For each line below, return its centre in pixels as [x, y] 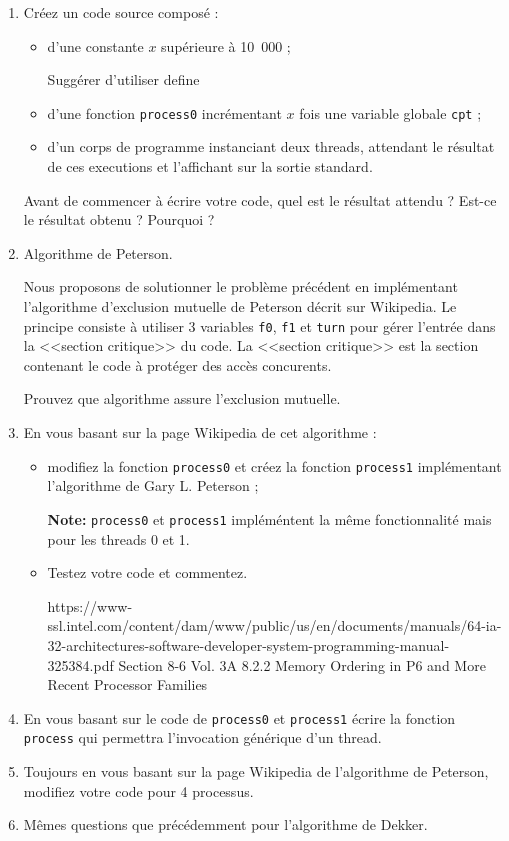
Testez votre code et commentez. [147, 572]
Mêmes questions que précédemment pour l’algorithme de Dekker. [225, 824]
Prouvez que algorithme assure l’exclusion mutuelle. [182, 398]
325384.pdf [80, 664]
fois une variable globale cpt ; [390, 112]
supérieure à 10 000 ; [226, 45]
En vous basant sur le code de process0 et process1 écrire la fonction [239, 717]
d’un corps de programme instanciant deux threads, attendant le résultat [271, 146]
